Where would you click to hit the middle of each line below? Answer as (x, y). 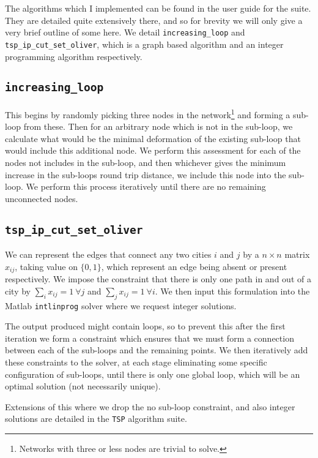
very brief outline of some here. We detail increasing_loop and (125, 32)
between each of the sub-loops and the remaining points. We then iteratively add (157, 350)
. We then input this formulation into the (232, 291)
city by (18, 291)
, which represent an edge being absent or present (194, 266)
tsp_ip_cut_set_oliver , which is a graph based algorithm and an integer (144, 44)
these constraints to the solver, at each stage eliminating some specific (136, 362)
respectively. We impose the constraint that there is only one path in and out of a (158, 279)
